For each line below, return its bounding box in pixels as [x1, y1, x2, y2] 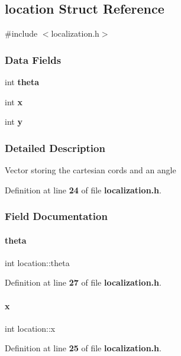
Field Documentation [5, 209, 108, 224]
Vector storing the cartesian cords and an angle [5, 164, 176, 176]
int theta [5, 76, 40, 88]
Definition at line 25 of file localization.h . [5, 342, 161, 354]
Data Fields [5, 52, 62, 67]
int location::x [5, 322, 56, 334]
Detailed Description [5, 140, 105, 155]
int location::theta [5, 256, 70, 268]
